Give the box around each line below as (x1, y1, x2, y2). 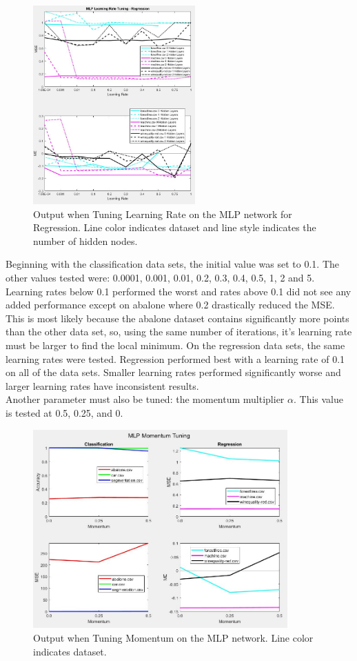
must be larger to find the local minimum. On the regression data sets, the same (6, 337, 345, 352)
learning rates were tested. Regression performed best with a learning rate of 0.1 (6, 351, 345, 366)
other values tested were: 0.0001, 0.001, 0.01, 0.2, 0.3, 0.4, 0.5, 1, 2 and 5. (6, 270, 315, 284)
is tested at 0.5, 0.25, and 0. (6, 405, 123, 420)
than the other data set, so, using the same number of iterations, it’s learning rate (6, 324, 352, 339)
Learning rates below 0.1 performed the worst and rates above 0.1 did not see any (6, 284, 351, 298)
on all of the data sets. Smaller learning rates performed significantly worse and (6, 365, 341, 379)
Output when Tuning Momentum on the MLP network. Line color (33, 631, 314, 645)
